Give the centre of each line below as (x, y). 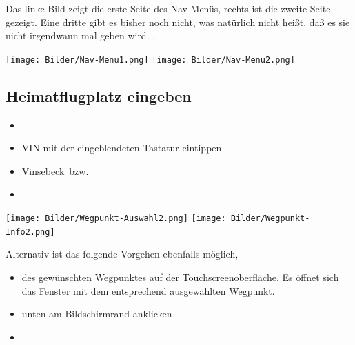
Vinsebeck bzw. (55, 170)
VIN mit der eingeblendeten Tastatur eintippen (122, 148)
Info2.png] (30, 232)
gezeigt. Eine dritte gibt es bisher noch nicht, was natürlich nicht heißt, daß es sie (178, 22)
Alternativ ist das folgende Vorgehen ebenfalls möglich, (122, 254)
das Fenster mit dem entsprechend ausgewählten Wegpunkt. (148, 290)
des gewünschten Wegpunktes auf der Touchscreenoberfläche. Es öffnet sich (180, 276)
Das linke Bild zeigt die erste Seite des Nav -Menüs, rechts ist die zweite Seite (168, 8)
